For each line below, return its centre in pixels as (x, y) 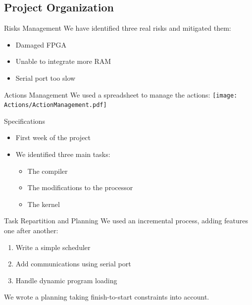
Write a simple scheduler (53, 247)
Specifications (25, 121)
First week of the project (53, 137)
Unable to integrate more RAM (63, 61)
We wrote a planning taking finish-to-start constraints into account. (107, 297)
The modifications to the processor (80, 187)
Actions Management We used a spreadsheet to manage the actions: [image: (121, 94)
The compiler (48, 171)
